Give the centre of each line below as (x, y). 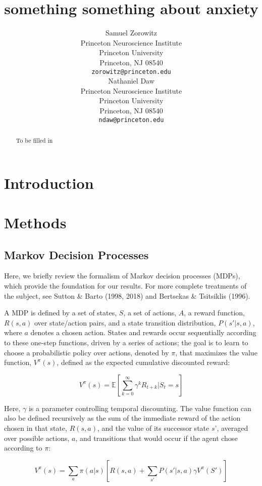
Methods (35, 222)
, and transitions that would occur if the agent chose (156, 438)
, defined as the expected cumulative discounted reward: (143, 362)
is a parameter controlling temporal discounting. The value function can (140, 408)
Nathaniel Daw (131, 81)
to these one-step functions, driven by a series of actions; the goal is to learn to (126, 342)
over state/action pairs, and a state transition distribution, (125, 322)
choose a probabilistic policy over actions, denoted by (87, 352)
